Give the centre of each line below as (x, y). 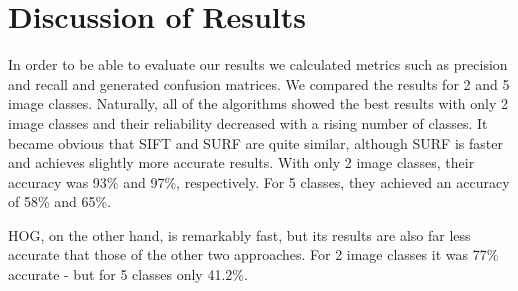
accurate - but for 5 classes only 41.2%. (128, 274)
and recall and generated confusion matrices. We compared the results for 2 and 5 (259, 83)
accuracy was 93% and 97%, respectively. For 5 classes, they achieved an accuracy (259, 181)
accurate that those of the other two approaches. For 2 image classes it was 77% (253, 254)
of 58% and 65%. (60, 201)
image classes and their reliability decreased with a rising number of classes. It (248, 122)
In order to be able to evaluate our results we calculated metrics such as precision (258, 64)
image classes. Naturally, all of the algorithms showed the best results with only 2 (258, 103)
